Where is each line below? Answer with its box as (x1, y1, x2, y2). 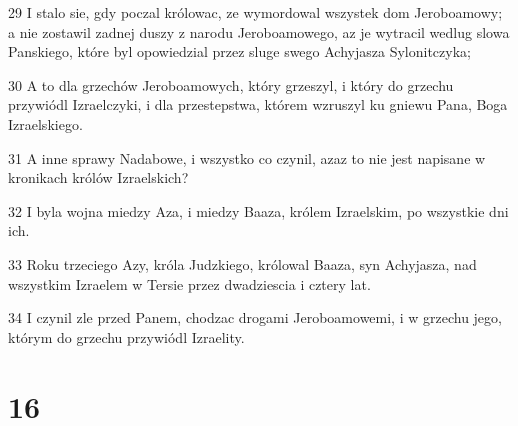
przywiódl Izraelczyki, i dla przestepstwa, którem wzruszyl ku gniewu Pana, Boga (8, 94, 508, 115)
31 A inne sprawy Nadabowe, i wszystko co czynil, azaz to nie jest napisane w (8, 147, 486, 168)
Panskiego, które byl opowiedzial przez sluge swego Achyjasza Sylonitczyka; (8, 41, 471, 62)
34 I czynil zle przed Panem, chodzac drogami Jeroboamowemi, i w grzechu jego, (8, 307, 502, 328)
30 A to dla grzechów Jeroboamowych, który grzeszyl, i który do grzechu (8, 74, 454, 95)
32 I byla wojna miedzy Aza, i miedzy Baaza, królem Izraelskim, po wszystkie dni (8, 200, 509, 221)
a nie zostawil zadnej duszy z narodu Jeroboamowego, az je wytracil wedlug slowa (8, 21, 510, 42)
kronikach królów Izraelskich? (8, 167, 189, 188)
